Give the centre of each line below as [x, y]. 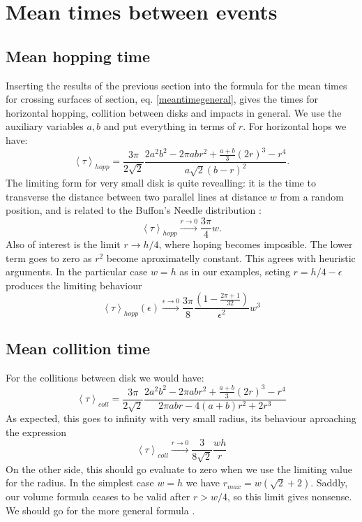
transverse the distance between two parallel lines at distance [136, 196]
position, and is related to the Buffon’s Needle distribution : [134, 210]
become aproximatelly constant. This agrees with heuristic [231, 258]
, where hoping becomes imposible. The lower [256, 244]
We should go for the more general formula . [100, 510]
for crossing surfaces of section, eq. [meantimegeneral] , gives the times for [162, 99]
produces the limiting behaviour [74, 285]
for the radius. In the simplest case [80, 483]
